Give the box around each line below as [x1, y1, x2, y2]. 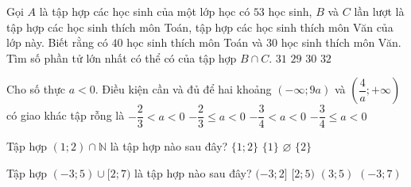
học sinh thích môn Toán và [126, 34, 263, 51]
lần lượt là [354, 3, 405, 19]
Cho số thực [6, 81, 65, 97]
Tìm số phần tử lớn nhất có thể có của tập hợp [6, 49, 237, 66]
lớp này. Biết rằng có [6, 34, 108, 51]
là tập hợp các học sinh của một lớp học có [39, 3, 250, 19]
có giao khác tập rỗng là [6, 107, 125, 124]
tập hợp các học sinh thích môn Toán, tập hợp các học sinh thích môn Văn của [6, 18, 394, 35]
